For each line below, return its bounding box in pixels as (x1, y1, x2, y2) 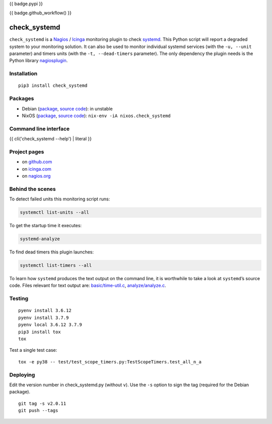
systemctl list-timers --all (20, 262, 92, 269)
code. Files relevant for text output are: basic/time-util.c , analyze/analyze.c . (9, 283, 166, 289)
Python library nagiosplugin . (9, 58, 68, 64)
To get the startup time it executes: (9, 223, 82, 229)
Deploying (9, 371, 35, 378)
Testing (9, 295, 29, 302)
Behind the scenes (9, 185, 56, 192)
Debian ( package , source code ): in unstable (22, 105, 113, 112)
